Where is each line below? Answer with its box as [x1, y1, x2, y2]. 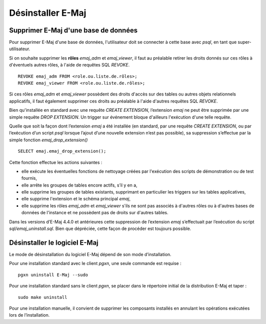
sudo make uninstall [18, 294, 67, 300]
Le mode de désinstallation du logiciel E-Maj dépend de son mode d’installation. [9, 251, 172, 257]
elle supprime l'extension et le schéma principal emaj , [21, 196, 131, 202]
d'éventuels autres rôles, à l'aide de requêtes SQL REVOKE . [9, 62, 130, 68]
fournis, [21, 175, 37, 181]
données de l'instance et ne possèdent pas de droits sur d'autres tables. [21, 210, 168, 216]
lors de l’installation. [9, 312, 50, 318]
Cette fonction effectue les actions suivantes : [9, 159, 102, 165]
